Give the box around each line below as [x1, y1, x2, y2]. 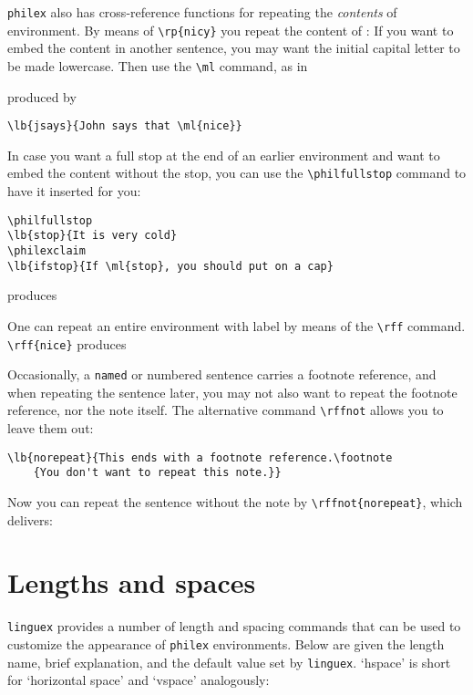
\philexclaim [7, 244, 86, 257]
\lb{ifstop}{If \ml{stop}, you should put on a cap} [7, 259, 334, 273]
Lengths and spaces [7, 564, 256, 601]
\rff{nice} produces [7, 334, 127, 353]
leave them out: [7, 419, 94, 438]
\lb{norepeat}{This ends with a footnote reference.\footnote [7, 451, 393, 464]
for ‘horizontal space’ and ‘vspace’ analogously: [7, 670, 270, 690]
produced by [7, 87, 77, 106]
